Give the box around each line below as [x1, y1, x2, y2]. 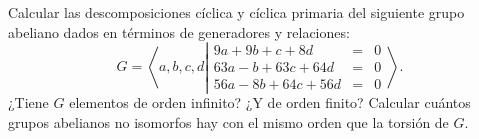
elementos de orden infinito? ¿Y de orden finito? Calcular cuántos [69, 92, 471, 113]
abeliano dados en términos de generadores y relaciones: [8, 21, 350, 42]
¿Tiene [8, 92, 49, 113]
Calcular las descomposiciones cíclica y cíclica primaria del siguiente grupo [8, 2, 465, 22]
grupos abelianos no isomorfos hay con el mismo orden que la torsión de [8, 112, 449, 133]
